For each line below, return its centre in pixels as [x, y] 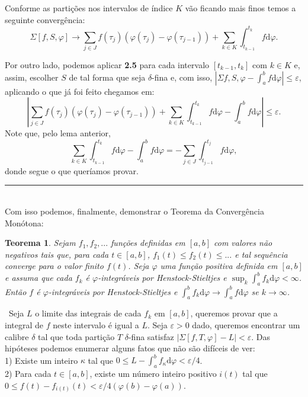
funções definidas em [148, 243]
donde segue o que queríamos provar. [72, 170]
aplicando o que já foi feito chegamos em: [80, 91]
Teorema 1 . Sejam [40, 243]
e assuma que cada [38, 278]
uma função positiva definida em [219, 266]
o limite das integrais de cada [88, 313]
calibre [17, 336]
